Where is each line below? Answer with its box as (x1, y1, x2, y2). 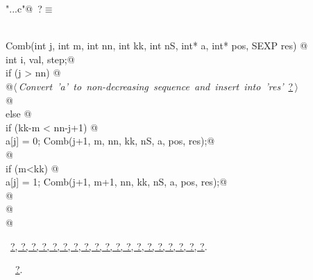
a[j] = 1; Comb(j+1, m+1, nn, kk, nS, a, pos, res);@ (6, 174, 228, 189)
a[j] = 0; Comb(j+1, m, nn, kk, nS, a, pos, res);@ (6, 133, 215, 148)
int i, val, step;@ (6, 51, 75, 66)
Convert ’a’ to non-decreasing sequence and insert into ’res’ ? (18, 79, 294, 93)
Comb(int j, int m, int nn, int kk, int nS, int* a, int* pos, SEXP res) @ (6, 38, 308, 53)
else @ (6, 106, 32, 121)
